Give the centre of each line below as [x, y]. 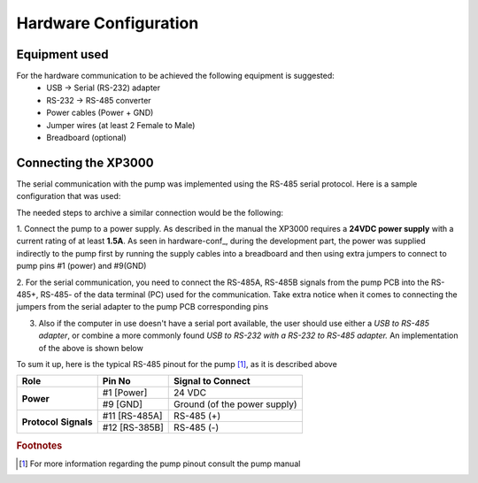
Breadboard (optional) [87, 138]
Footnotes [39, 445]
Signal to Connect [212, 381]
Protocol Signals [57, 422]
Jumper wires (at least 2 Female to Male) [121, 125]
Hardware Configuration [108, 23]
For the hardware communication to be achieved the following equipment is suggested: [176, 76]
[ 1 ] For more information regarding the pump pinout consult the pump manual [160, 464]
